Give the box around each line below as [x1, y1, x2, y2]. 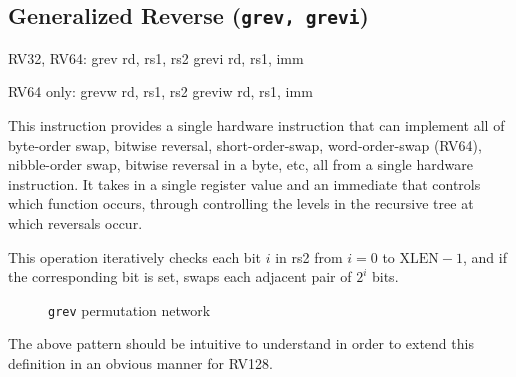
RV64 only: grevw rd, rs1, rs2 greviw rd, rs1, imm [8, 81, 313, 102]
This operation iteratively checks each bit [8, 246, 261, 267]
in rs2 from [275, 246, 343, 267]
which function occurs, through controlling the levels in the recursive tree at [8, 193, 474, 214]
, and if [462, 246, 507, 267]
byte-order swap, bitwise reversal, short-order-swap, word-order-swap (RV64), [8, 134, 482, 155]
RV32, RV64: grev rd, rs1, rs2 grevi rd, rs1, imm [8, 47, 304, 68]
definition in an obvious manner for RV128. [8, 352, 273, 373]
